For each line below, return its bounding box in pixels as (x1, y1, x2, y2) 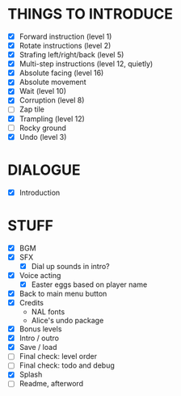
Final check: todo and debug (19, 360, 115, 370)
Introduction (19, 187, 61, 197)
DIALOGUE (7, 161, 82, 179)
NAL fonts (31, 307, 65, 317)
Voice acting (19, 270, 61, 280)
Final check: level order (19, 352, 98, 361)
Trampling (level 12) (19, 114, 86, 124)
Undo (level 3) (19, 132, 67, 141)
